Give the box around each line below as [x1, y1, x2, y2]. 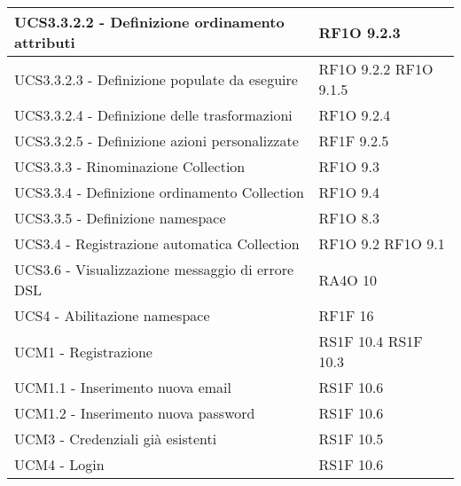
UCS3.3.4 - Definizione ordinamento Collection [14, 182, 304, 202]
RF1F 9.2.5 [318, 130, 389, 151]
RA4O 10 [318, 269, 378, 290]
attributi [14, 32, 75, 52]
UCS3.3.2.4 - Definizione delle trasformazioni [14, 105, 293, 125]
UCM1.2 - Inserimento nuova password [14, 403, 255, 423]
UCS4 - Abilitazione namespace [14, 305, 210, 325]
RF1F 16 [318, 305, 374, 325]
